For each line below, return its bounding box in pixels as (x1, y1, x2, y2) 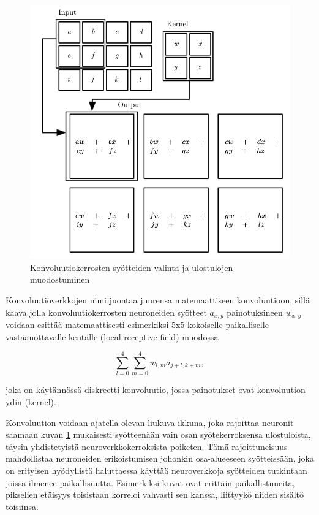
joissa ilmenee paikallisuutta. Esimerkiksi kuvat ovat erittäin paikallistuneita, (6, 476, 295, 489)
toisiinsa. (6, 500, 39, 513)
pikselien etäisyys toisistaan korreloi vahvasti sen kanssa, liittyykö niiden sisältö (6, 488, 304, 501)
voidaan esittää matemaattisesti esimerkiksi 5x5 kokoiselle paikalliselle (6, 318, 269, 331)
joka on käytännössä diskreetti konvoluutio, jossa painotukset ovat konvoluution (6, 383, 306, 396)
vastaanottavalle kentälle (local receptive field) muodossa (6, 330, 219, 343)
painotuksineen (227, 305, 283, 318)
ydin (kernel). (6, 395, 56, 408)
